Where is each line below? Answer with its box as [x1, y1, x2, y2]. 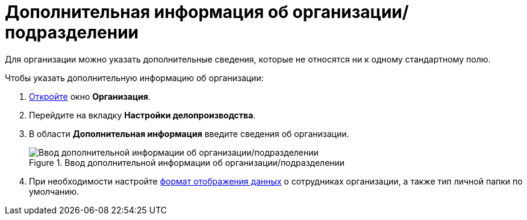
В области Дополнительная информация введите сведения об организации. [29, 128, 349, 139]
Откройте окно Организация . [29, 91, 151, 102]
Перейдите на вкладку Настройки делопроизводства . [29, 109, 256, 120]
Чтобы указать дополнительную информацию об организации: [5, 72, 264, 83]
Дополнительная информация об [5, 2, 288, 22]
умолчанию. [29, 186, 80, 197]
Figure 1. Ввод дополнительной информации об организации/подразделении [29, 157, 345, 168]
